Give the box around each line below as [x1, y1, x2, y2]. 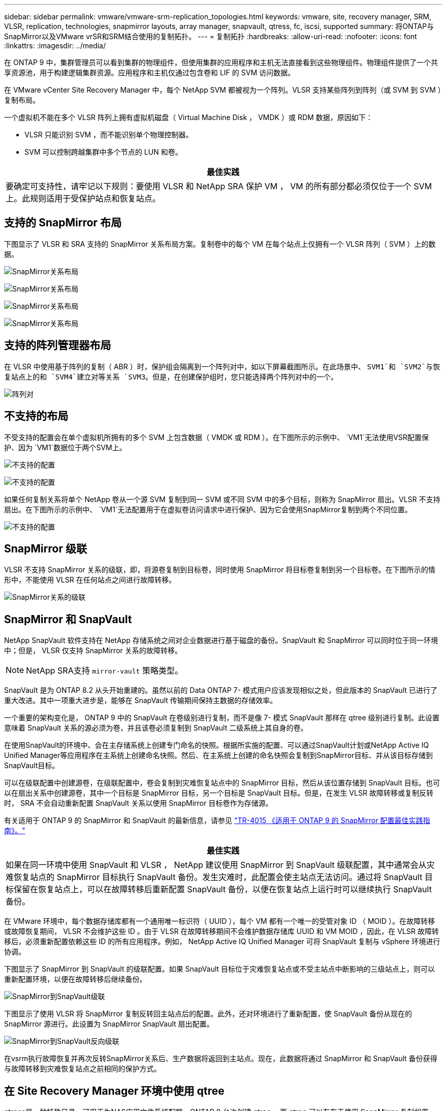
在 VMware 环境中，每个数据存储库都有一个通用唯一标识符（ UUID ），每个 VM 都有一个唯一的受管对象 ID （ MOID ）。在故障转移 [4, 917, 435, 926]
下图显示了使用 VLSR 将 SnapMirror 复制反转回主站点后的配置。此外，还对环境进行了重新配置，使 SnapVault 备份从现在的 [4, 1009, 412, 1018]
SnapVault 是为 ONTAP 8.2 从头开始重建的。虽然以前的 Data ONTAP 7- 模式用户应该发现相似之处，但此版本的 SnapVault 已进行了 [4, 686, 438, 695]
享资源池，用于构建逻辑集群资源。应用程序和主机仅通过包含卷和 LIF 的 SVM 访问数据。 [4, 68, 295, 77]
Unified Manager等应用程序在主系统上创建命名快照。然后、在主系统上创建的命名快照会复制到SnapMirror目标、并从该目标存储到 [4, 751, 433, 760]
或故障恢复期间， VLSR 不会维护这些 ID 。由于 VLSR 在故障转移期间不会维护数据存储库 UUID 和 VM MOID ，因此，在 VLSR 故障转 [4, 927, 439, 936]
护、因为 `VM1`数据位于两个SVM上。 [4, 443, 127, 452]
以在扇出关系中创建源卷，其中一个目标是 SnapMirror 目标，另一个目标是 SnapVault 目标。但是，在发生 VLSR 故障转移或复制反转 [4, 788, 434, 798]
